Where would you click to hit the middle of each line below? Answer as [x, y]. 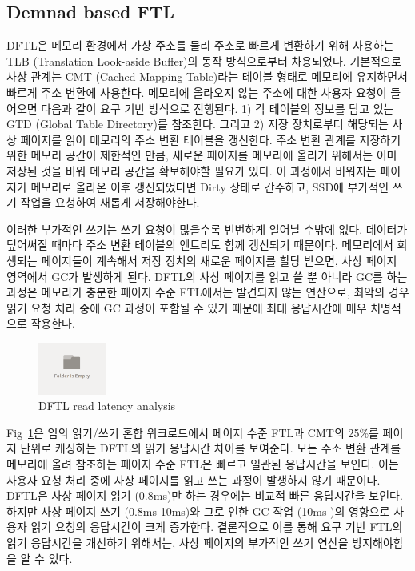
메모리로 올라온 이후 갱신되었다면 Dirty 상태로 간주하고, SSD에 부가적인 [210, 186]
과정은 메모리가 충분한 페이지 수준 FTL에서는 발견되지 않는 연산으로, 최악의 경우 [208, 292]
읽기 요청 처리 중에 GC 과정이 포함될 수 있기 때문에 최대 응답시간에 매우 [187, 307]
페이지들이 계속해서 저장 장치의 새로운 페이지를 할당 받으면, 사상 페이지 [219, 260]
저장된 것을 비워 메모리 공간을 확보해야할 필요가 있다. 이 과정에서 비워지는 [192, 170]
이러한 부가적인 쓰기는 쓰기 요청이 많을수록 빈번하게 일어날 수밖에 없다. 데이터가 [207, 229]
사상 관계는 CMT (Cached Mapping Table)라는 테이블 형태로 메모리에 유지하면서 [207, 76]
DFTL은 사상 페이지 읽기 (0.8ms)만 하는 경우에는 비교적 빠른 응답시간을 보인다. [205, 495]
